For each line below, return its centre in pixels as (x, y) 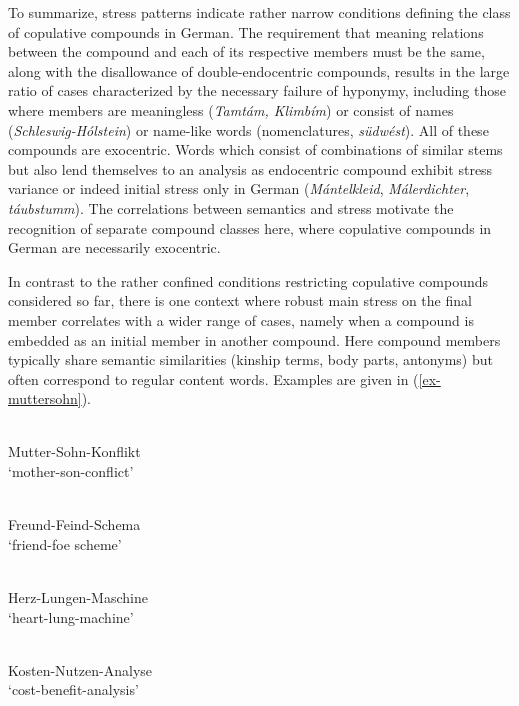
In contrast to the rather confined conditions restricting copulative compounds (248, 280)
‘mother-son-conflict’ (71, 471)
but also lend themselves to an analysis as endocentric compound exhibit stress (250, 168)
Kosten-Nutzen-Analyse (80, 669)
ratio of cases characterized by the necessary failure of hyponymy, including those (257, 90)
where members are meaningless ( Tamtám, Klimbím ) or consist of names (231, 109)
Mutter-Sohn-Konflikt (74, 451)
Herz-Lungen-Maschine (78, 597)
